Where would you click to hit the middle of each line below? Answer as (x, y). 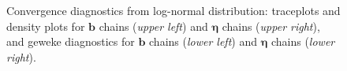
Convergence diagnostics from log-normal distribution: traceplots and (173, 10)
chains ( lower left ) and (203, 41)
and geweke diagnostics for (71, 41)
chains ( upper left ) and (153, 26)
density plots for (46, 26)
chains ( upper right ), (271, 26)
